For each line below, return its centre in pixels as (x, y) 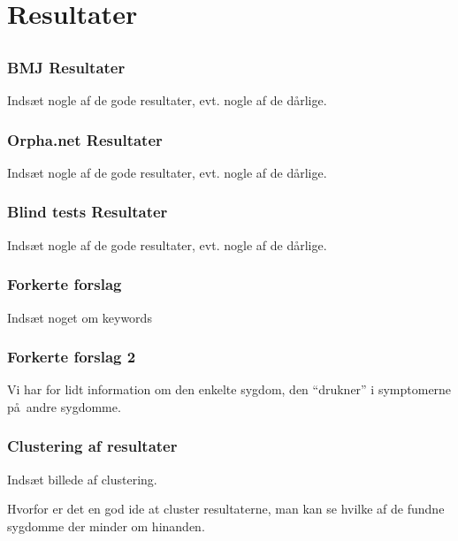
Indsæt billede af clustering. (82, 479)
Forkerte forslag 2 (72, 357)
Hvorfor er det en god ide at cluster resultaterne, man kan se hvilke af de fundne (226, 509)
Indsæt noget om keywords (80, 317)
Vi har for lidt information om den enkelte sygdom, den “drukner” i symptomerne (229, 389)
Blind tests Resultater (88, 212)
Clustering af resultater (92, 446)
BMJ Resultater (66, 67)
